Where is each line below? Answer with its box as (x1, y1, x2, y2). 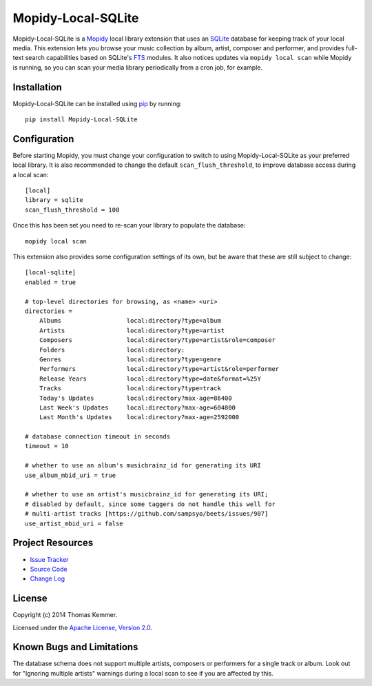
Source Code (30, 565, 68, 573)
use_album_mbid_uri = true (25, 471, 116, 479)
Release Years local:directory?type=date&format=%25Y (39, 374, 261, 383)
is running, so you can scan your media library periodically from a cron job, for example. (12, 63, 263, 72)
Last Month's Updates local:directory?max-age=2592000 (39, 414, 240, 421)
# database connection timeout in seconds (25, 433, 171, 441)
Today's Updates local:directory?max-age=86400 (39, 394, 232, 402)
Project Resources (12, 537, 94, 549)
